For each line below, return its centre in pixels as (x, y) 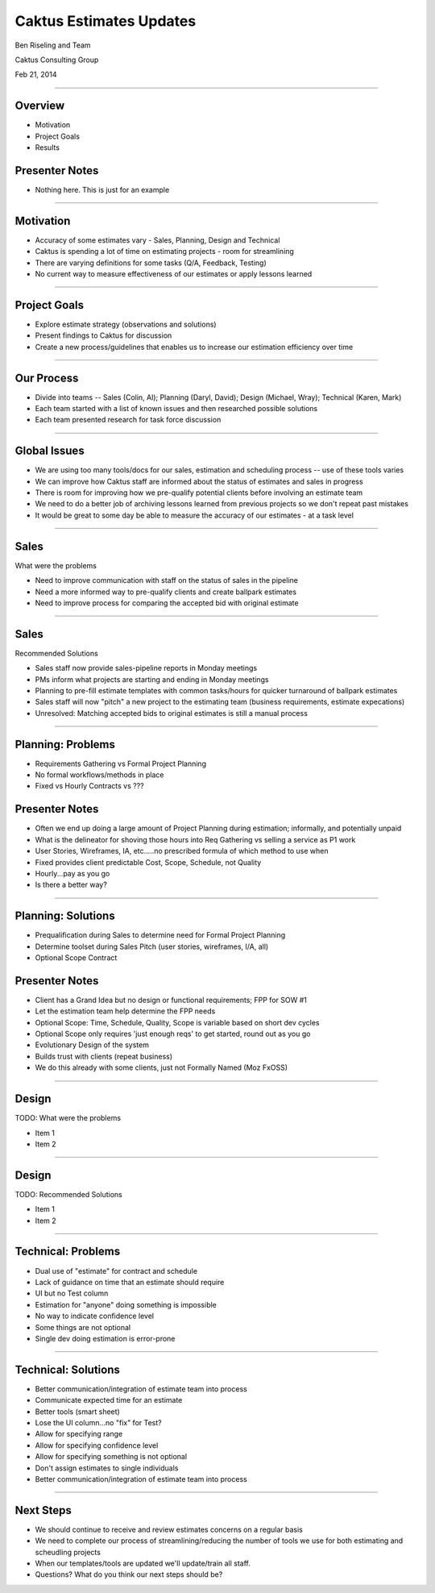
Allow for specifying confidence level (97, 1445)
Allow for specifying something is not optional (111, 1457)
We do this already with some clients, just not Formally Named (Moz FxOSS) (162, 1067)
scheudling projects (68, 1552)
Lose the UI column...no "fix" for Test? (98, 1422)
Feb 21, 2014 (36, 75)
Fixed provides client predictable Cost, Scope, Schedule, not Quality (148, 862)
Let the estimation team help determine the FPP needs (125, 1011)
